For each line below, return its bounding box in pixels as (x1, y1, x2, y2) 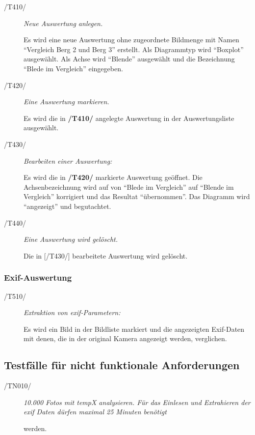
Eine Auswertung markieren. (24, 96, 109, 107)
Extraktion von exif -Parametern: (24, 307, 121, 318)
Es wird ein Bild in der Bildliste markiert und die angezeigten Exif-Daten (24, 323, 245, 334)
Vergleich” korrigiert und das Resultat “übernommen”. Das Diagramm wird (24, 191, 250, 202)
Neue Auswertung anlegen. (24, 18, 103, 28)
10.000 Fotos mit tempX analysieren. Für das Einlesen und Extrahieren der (24, 397, 251, 407)
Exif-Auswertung (4, 271, 72, 284)
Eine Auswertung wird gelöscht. (24, 234, 118, 244)
